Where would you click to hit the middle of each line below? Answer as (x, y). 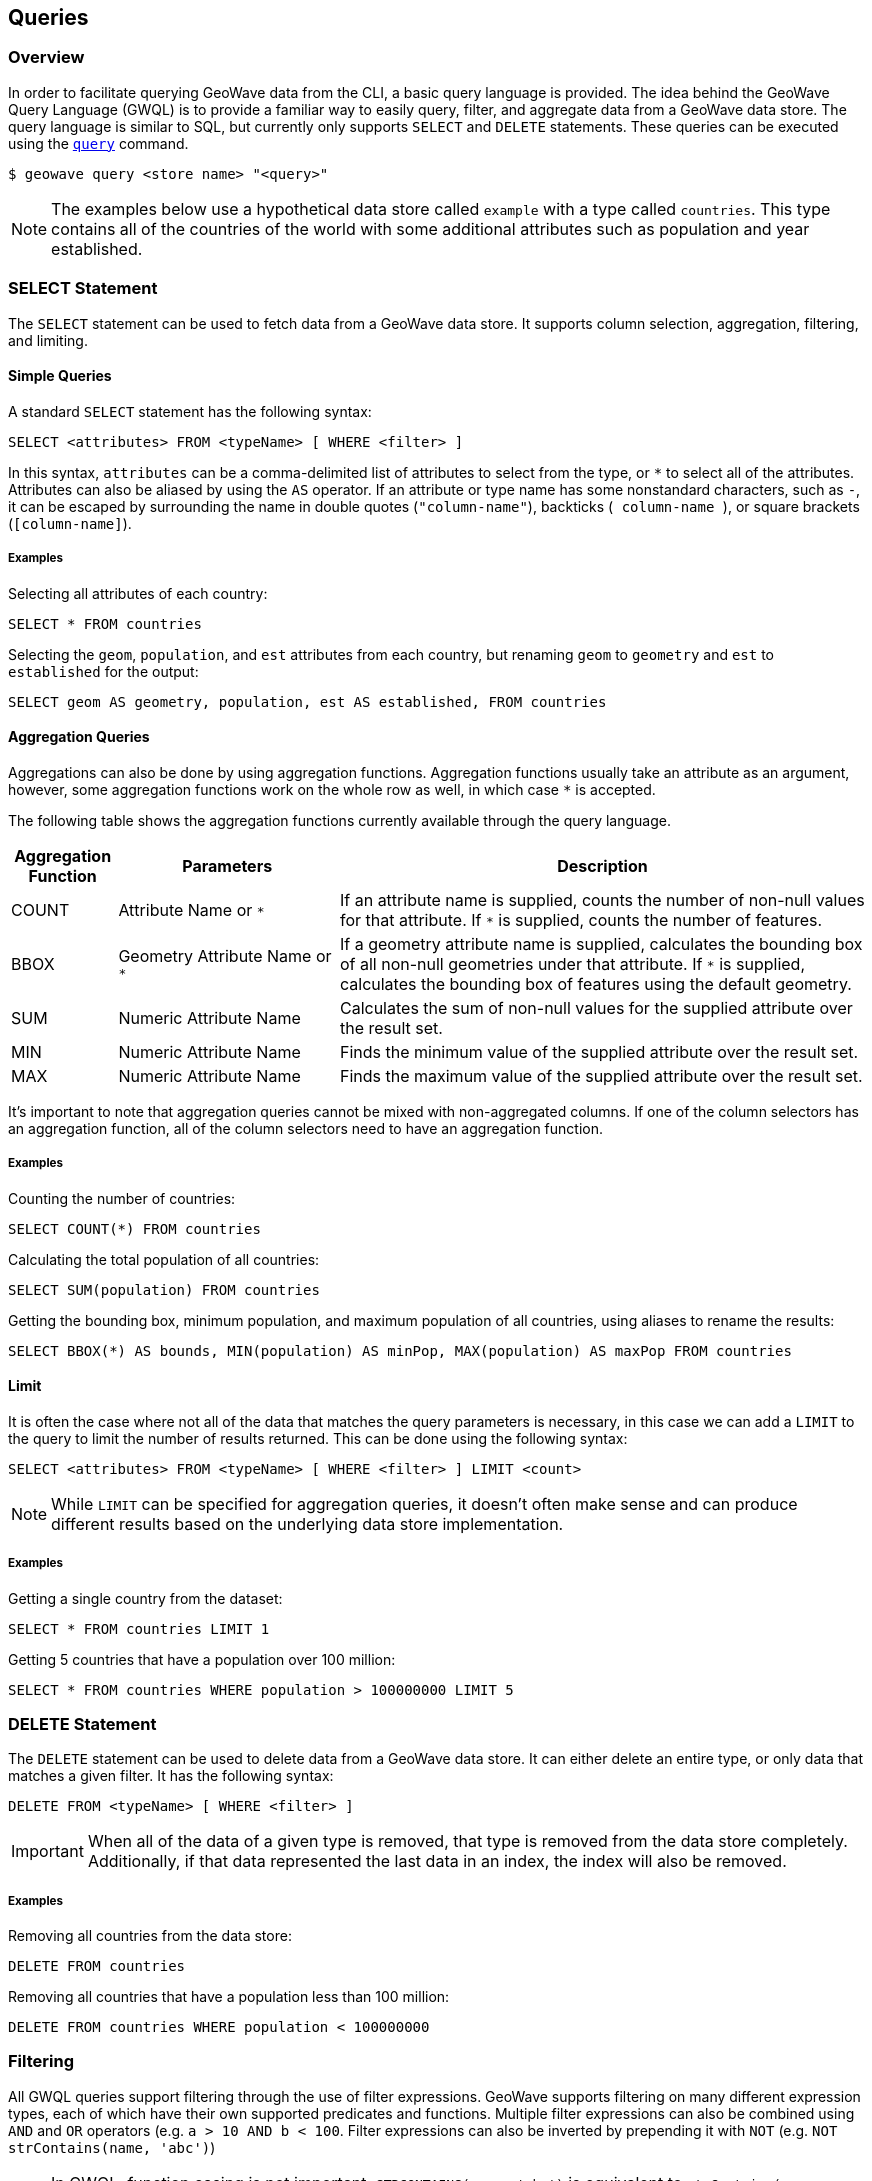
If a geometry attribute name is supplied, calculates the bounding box (601, 943)
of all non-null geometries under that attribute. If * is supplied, (572, 963)
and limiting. (48, 340)
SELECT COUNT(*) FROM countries (134, 1228)
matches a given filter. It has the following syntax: (171, 1776)
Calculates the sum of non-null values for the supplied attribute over (596, 1007)
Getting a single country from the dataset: (145, 1598)
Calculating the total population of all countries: (164, 1259)
